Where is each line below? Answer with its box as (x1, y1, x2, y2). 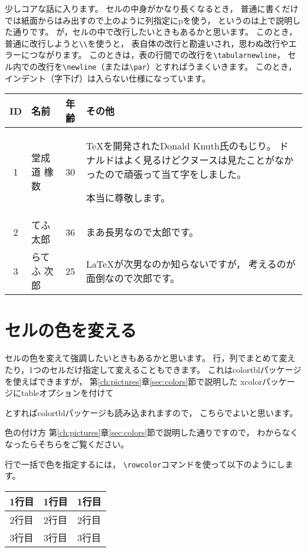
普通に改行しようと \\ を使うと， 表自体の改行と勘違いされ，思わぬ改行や (5, 37, 289, 49)
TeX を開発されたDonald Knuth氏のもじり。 (86, 139, 276, 153)
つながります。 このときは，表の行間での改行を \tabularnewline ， (29, 48, 285, 61)
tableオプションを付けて (21, 387, 114, 399)
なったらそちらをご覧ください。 (5, 438, 129, 450)
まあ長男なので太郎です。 (86, 225, 199, 239)
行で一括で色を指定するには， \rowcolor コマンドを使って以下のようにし (5, 457, 285, 470)
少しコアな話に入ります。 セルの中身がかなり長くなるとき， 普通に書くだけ (5, 2, 299, 14)
